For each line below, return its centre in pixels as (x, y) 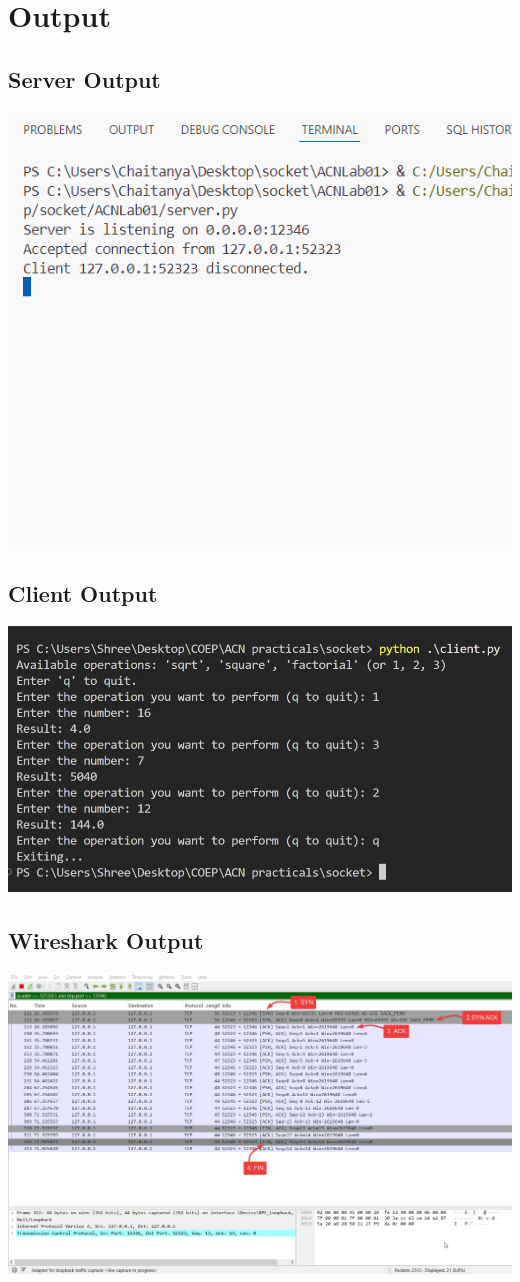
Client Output (83, 592)
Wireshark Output (106, 940)
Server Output (84, 78)
